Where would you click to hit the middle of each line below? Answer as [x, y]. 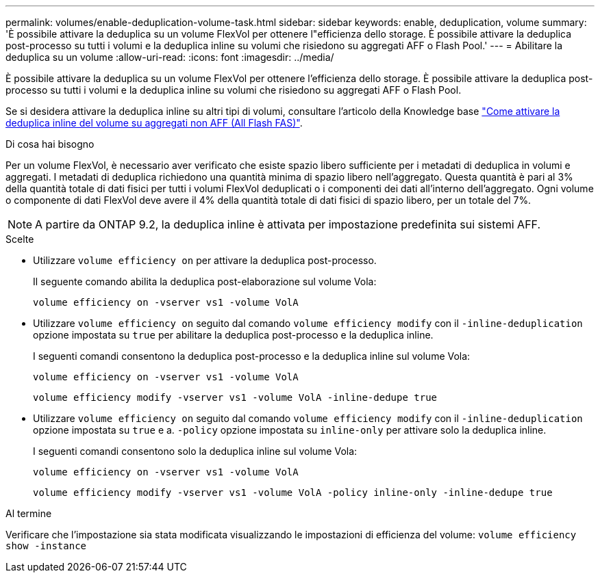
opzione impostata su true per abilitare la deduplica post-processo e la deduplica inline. [233, 335]
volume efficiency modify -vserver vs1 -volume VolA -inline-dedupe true [235, 397]
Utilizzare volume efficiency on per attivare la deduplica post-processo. [205, 260]
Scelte [20, 239]
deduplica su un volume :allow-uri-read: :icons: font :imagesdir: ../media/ [170, 57]
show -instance [46, 546]
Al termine [29, 513]
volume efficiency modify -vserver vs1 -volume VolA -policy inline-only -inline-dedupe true [293, 492]
